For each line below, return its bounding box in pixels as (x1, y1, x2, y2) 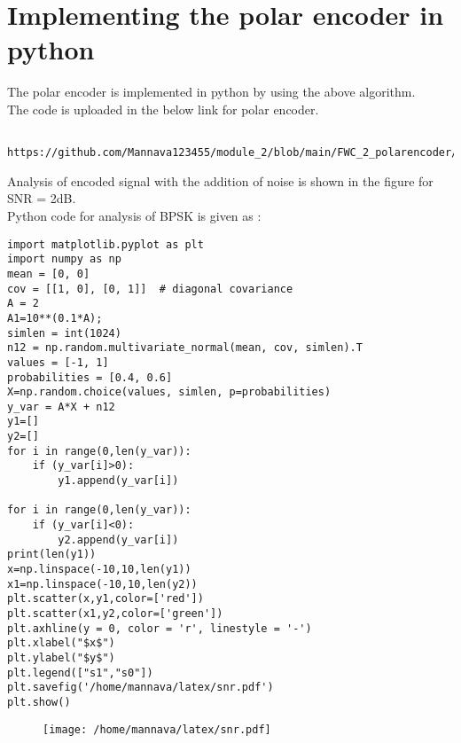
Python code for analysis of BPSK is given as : (7, 207, 262, 224)
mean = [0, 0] (7, 267, 90, 280)
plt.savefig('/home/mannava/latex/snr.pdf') (7, 681, 274, 694)
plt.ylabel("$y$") (7, 651, 115, 664)
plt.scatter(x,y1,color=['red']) (7, 592, 204, 606)
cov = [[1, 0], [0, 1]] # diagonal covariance (7, 282, 293, 295)
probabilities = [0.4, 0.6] (7, 371, 173, 384)
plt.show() (7, 695, 71, 708)
